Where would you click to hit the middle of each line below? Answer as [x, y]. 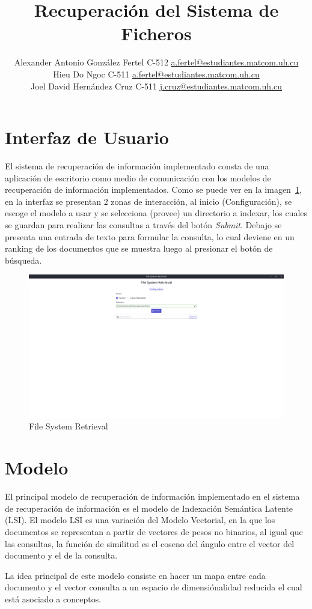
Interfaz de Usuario [87, 137]
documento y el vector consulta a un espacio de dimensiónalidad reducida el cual [154, 587]
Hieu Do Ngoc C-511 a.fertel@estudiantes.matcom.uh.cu [156, 74]
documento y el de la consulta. [61, 555]
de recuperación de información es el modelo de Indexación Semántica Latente [149, 508]
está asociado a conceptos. [53, 598]
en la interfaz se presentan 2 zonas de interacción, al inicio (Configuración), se [148, 201]
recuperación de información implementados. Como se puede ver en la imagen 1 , [153, 189]
